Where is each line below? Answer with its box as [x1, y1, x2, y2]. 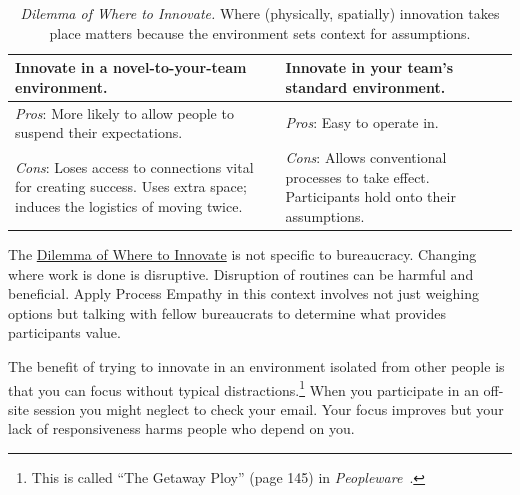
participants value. [8, 322, 121, 343]
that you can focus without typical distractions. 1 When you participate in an [8, 376, 479, 400]
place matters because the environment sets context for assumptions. [49, 22, 471, 43]
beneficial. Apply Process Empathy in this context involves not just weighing [8, 283, 480, 304]
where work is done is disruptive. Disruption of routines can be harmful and [8, 263, 474, 284]
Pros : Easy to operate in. [285, 112, 439, 133]
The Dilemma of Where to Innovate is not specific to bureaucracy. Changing [8, 243, 477, 264]
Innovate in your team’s [285, 57, 454, 78]
